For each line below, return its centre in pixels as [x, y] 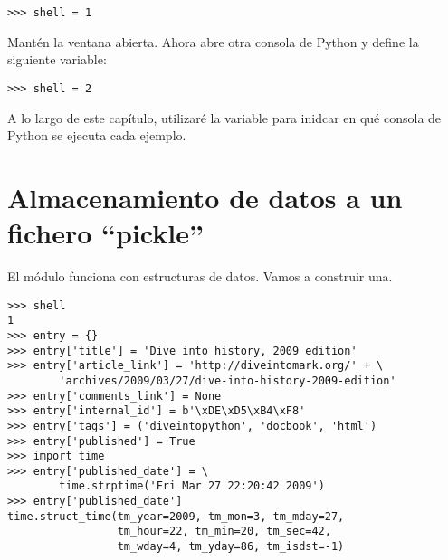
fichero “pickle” [105, 233]
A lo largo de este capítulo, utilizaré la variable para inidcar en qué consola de [224, 117]
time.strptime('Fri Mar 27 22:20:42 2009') [192, 486]
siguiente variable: [57, 59]
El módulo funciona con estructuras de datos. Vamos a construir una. [200, 276]
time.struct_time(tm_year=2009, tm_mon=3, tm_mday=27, [176, 516]
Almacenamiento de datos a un [205, 197]
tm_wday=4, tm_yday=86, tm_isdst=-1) [231, 547]
